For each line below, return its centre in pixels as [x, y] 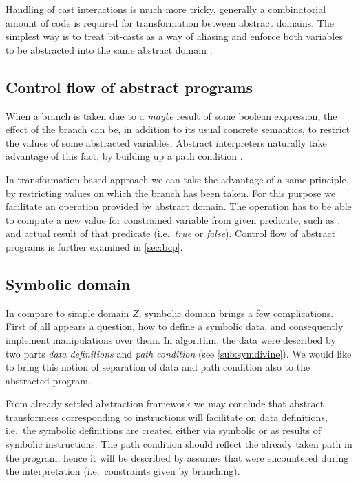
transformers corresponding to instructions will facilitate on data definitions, [167, 417]
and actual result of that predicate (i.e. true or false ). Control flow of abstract [171, 233]
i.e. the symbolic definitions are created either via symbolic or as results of [163, 430]
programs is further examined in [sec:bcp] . [94, 246]
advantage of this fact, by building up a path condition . [124, 156]
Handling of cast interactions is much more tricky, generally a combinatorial [166, 9]
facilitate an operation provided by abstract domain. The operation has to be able [179, 206]
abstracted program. [48, 380]
